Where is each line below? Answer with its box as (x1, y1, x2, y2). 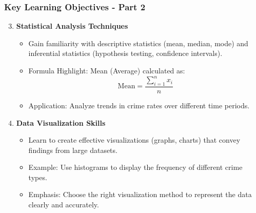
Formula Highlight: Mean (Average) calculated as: (28, 65, 185, 75)
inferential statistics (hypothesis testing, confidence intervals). (28, 48, 223, 59)
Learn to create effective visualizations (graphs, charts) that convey (28, 134, 241, 145)
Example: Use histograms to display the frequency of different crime (28, 162, 243, 172)
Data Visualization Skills (16, 117, 106, 128)
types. (28, 171, 47, 182)
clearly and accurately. (28, 199, 99, 210)
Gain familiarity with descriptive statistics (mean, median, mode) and (28, 37, 248, 48)
